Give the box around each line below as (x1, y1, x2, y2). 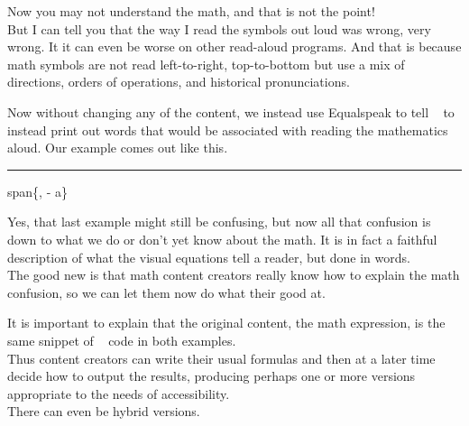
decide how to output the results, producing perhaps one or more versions (7, 366, 416, 385)
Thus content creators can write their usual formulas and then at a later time (7, 348, 436, 367)
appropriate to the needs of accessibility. (7, 384, 230, 403)
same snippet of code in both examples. (7, 330, 236, 349)
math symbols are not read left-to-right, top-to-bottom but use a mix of (7, 54, 405, 73)
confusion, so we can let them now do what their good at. (7, 282, 326, 301)
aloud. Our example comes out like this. (7, 138, 228, 157)
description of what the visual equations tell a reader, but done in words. (7, 247, 410, 266)
